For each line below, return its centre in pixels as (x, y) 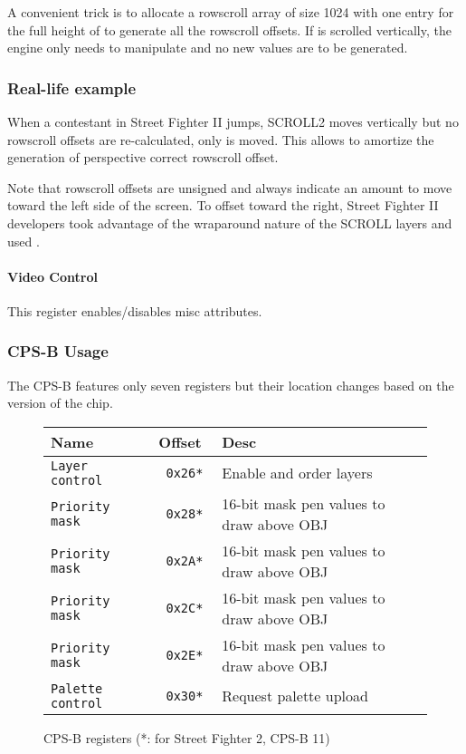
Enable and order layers (297, 473)
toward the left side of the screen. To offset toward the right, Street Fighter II (223, 205)
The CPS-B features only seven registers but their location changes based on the (231, 385)
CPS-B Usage (58, 351)
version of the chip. (60, 403)
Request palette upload (295, 696)
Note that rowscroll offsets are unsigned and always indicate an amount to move (230, 187)
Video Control (52, 276)
